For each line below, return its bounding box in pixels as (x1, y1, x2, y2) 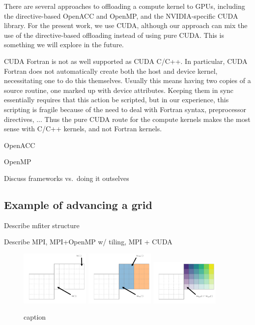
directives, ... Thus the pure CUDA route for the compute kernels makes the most (4, 114, 251, 124)
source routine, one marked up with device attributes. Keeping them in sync (4, 85, 234, 95)
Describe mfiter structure (4, 220, 80, 230)
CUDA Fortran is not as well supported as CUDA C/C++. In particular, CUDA (4, 56, 248, 66)
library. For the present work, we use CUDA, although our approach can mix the (4, 20, 248, 30)
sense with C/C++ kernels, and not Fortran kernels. (4, 123, 162, 134)
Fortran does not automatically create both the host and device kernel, (4, 65, 218, 76)
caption (24, 312, 46, 322)
